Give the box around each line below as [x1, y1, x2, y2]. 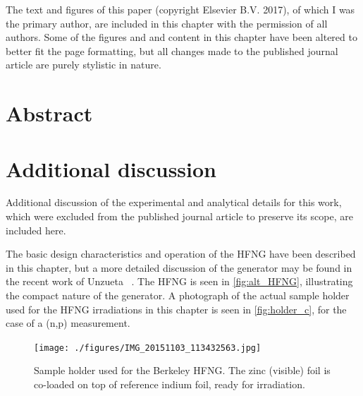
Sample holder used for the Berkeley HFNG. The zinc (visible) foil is [34, 363, 331, 378]
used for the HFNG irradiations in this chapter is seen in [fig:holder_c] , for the [6, 301, 347, 316]
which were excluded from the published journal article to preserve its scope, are [6, 209, 353, 224]
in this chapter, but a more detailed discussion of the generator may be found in [6, 260, 352, 275]
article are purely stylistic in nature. [6, 57, 161, 72]
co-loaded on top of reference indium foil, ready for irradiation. [34, 377, 305, 392]
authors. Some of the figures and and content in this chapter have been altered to [6, 30, 357, 44]
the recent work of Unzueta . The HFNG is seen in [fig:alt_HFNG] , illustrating [6, 274, 353, 289]
